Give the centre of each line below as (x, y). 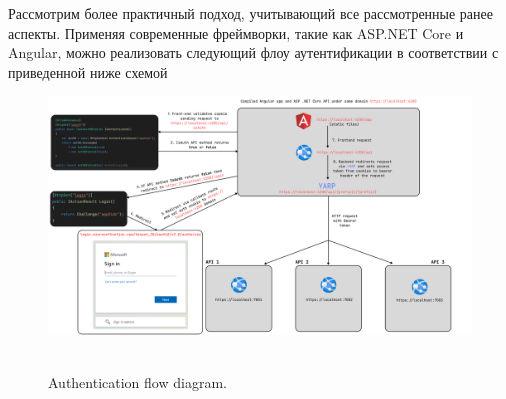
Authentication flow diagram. (137, 382)
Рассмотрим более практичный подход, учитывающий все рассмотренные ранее (250, 13)
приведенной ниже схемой (88, 71)
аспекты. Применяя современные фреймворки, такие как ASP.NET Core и (236, 32)
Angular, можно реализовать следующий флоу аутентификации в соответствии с (253, 52)
